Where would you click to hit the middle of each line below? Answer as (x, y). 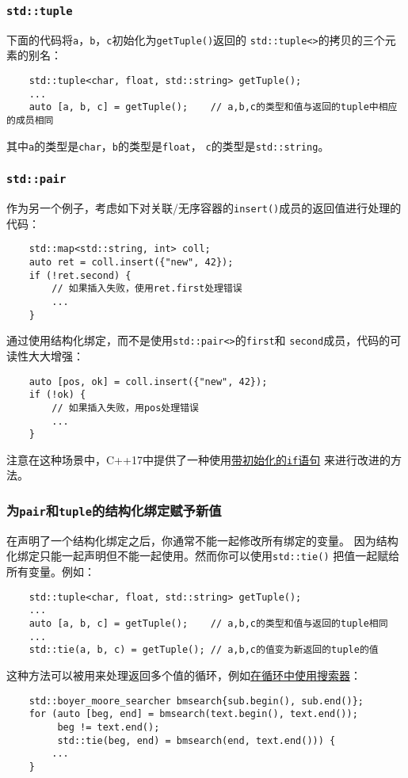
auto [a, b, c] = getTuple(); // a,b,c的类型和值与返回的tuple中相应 (213, 107)
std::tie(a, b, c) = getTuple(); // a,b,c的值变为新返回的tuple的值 (204, 650)
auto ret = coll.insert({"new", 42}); (131, 262)
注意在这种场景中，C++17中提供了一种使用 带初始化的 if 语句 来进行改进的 (198, 459)
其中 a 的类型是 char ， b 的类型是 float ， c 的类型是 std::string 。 (168, 145)
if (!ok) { (57, 395)
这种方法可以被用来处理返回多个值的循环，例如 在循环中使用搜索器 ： (184, 675)
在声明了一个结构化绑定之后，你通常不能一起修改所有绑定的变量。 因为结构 (202, 540)
